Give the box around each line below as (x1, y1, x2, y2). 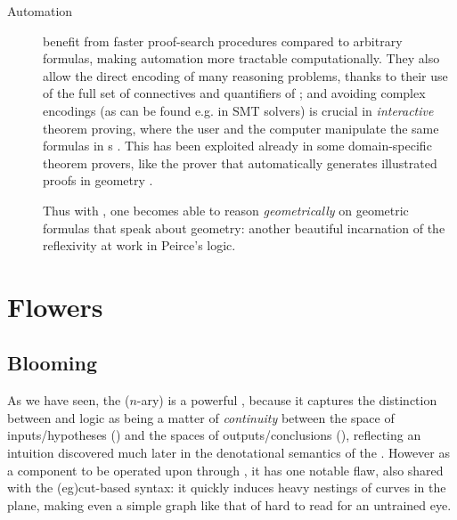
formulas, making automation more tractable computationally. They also (43, 49, 440, 68)
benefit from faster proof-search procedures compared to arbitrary (43, 31, 403, 50)
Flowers (7, 288, 103, 324)
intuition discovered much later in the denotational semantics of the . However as (7, 443, 450, 462)
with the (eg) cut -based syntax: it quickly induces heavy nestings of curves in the (7, 478, 446, 497)
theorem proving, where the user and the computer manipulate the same (43, 118, 439, 137)
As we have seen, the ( (7, 391, 130, 410)
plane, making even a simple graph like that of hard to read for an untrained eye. (7, 495, 452, 514)
